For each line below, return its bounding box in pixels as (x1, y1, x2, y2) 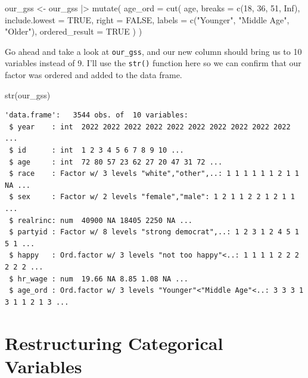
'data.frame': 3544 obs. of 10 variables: (5, 111, 188, 120)
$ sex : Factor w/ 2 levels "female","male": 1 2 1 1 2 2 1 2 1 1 (9, 193, 295, 202)
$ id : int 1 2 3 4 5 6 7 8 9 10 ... (9, 146, 184, 155)
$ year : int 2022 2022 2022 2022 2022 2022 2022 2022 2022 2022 (9, 122, 291, 131)
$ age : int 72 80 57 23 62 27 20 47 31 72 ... (9, 157, 223, 166)
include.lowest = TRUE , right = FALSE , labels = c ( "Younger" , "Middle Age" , (5, 13, 290, 26)
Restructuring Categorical (5, 330, 223, 355)
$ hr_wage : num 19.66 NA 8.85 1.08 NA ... (9, 274, 188, 283)
